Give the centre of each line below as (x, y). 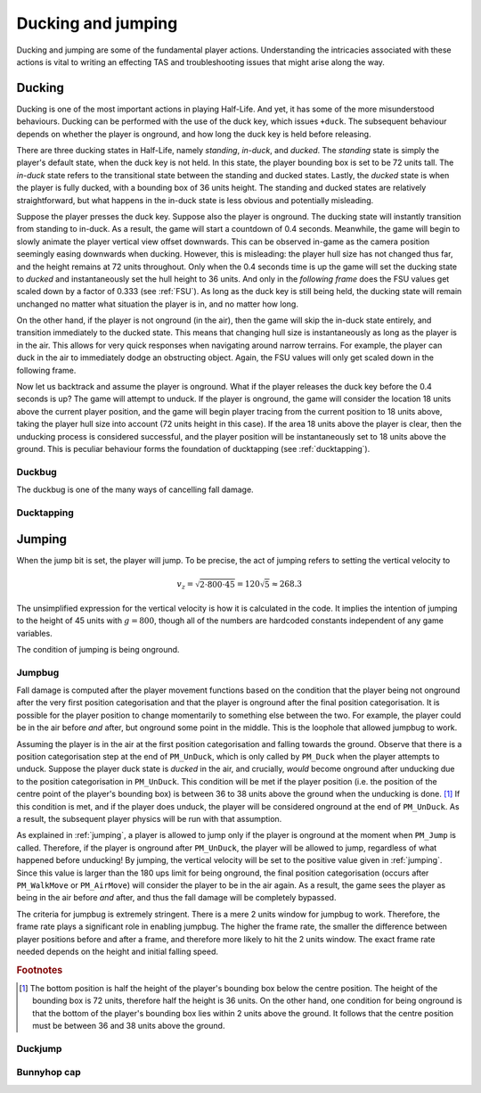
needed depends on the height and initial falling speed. (117, 951)
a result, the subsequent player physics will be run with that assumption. (149, 819)
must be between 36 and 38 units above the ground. (129, 1026)
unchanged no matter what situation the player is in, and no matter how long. (157, 304)
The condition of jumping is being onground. (98, 649)
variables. (34, 633)
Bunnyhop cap (49, 1072)
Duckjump (39, 1048)
